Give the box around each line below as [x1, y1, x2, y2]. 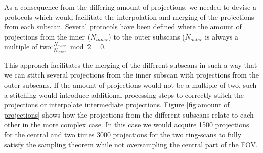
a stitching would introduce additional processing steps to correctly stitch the [4, 89, 244, 100]
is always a [205, 31, 238, 42]
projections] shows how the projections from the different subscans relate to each [4, 109, 254, 120]
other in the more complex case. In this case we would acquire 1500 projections [4, 119, 249, 130]
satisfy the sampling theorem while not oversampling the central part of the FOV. [4, 139, 258, 149]
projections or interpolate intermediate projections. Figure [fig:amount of [4, 99, 230, 110]
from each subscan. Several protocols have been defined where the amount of [4, 21, 242, 32]
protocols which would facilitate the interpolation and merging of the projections [4, 11, 254, 22]
